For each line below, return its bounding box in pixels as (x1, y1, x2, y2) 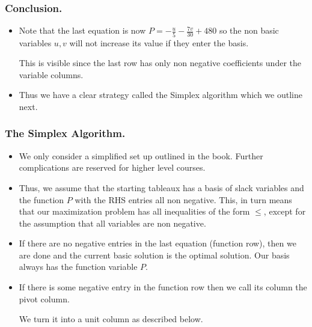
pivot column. (19, 292, 70, 305)
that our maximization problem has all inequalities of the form (19, 205, 250, 218)
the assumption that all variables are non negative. (19, 216, 206, 229)
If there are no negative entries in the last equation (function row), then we (19, 237, 296, 249)
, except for (263, 205, 306, 218)
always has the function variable (19, 260, 138, 273)
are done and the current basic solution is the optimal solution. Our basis (19, 248, 290, 261)
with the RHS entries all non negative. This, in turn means (75, 193, 292, 206)
